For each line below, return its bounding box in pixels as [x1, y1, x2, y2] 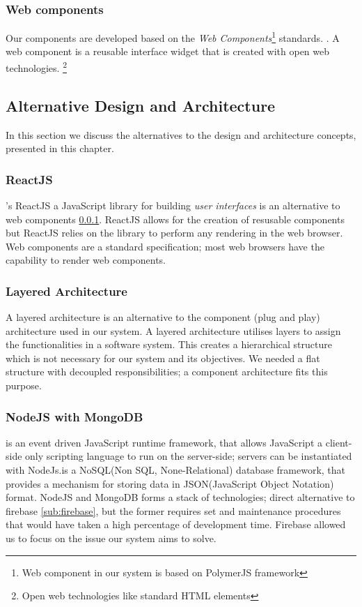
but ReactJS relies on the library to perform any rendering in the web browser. [6, 225, 343, 240]
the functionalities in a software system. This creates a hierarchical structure [6, 337, 332, 352]
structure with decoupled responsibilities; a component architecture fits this [6, 364, 328, 379]
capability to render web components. [6, 253, 166, 267]
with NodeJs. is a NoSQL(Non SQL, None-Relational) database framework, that [6, 463, 345, 477]
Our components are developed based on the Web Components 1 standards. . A [6, 29, 340, 45]
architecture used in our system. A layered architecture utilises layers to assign [6, 323, 341, 338]
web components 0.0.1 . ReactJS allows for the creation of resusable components [6, 211, 345, 226]
